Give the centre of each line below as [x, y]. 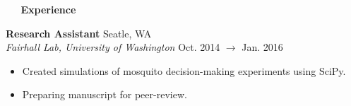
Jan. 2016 [262, 47]
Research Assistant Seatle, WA [79, 33]
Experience [48, 9]
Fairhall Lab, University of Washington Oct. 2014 [113, 47]
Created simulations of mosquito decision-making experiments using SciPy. [184, 70]
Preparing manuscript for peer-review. [105, 94]
